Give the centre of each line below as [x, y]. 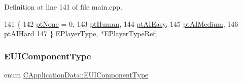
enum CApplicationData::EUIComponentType [76, 74]
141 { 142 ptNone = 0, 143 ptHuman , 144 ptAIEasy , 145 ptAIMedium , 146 [121, 23]
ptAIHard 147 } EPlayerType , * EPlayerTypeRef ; [81, 33]
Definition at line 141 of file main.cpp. [63, 7]
